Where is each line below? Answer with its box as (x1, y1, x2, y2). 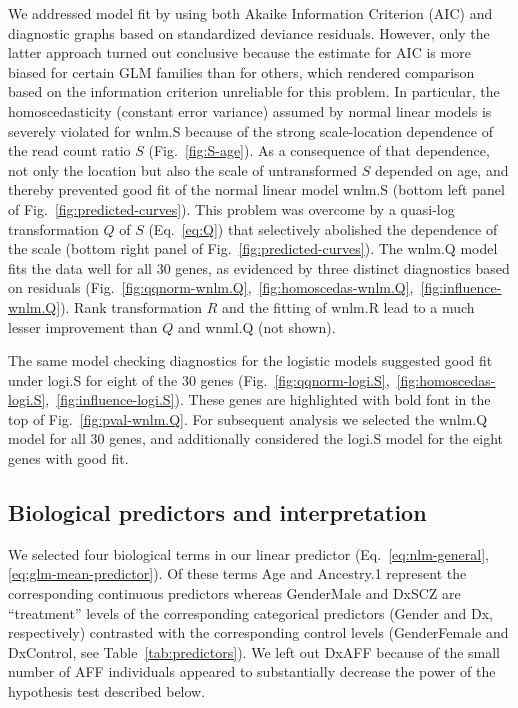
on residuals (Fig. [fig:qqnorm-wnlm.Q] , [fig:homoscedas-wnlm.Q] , (8, 277, 414, 298)
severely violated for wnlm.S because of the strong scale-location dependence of (8, 120, 493, 141)
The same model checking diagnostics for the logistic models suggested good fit (8, 350, 493, 371)
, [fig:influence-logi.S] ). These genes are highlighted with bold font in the (45, 389, 491, 410)
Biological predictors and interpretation (8, 497, 427, 528)
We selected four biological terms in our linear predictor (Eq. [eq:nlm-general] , (8, 543, 489, 564)
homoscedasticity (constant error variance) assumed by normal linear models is (8, 100, 492, 121)
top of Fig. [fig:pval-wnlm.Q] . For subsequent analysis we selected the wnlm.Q (8, 408, 488, 429)
